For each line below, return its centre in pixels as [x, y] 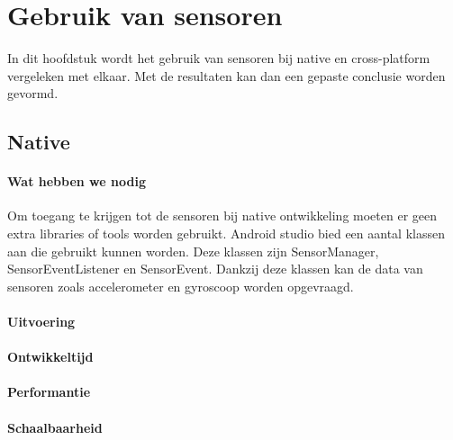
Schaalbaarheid [55, 427]
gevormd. [33, 93]
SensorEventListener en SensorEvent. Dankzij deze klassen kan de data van [215, 269]
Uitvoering [41, 322]
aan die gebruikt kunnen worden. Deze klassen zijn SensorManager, [193, 251]
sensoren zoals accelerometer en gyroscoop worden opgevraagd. [181, 286]
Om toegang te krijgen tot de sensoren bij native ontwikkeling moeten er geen [222, 216]
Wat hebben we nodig [77, 181]
